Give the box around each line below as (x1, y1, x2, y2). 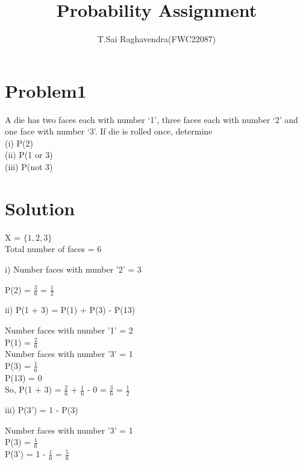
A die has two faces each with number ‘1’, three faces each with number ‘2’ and (5, 113, 298, 125)
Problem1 (5, 78, 87, 103)
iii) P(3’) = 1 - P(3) (5, 403, 78, 416)
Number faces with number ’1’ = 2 (5, 323, 133, 336)
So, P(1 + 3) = (5, 383, 61, 396)
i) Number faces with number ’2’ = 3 (5, 262, 142, 275)
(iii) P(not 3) (5, 160, 53, 173)
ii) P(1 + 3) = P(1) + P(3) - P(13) (5, 303, 136, 316)
